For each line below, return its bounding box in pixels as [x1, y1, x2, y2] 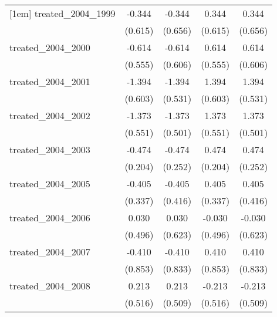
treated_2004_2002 [9, 109, 90, 122]
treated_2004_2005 [9, 177, 90, 190]
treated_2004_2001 [9, 75, 90, 88]
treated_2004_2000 [9, 41, 90, 54]
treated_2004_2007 [9, 245, 90, 258]
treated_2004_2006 [9, 211, 90, 224]
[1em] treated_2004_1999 [9, 6, 116, 20]
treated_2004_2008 [9, 279, 90, 292]
